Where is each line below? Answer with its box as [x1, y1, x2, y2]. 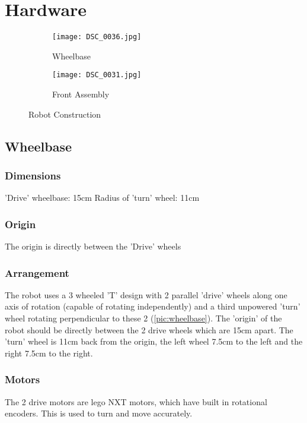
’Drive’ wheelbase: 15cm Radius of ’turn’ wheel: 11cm [5, 191, 200, 204]
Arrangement [5, 265, 69, 280]
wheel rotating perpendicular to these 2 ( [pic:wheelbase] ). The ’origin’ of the [5, 312, 282, 324]
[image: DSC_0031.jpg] [52, 71, 142, 80]
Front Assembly [52, 88, 110, 100]
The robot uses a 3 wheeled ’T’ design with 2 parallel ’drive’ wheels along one [5, 288, 287, 301]
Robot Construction [28, 108, 101, 120]
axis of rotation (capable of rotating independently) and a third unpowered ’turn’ [5, 300, 300, 312]
